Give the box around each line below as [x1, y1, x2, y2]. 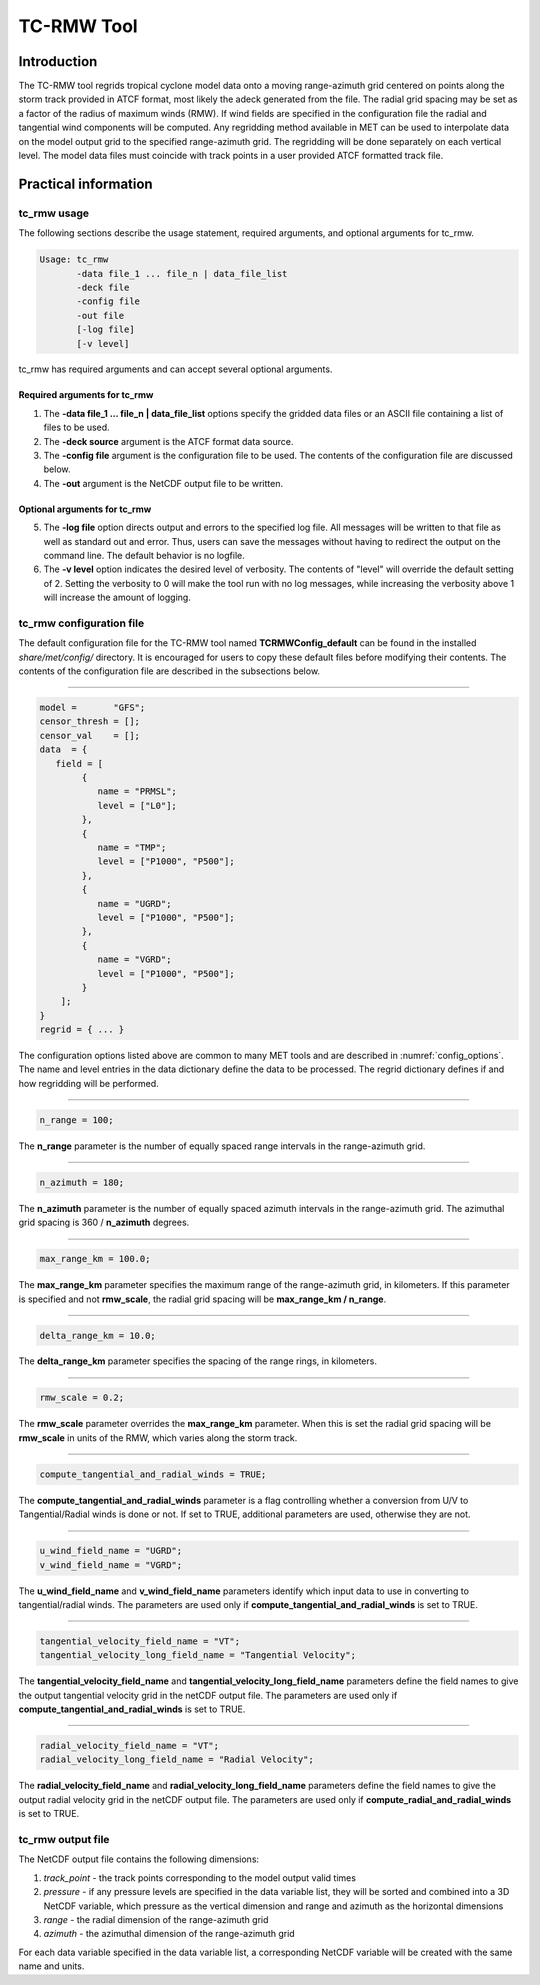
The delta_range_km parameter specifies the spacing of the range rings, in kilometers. [18, 1355, 377, 1367]
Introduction [18, 53, 98, 70]
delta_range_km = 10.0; [39, 1330, 157, 1341]
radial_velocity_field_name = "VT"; [39, 1740, 220, 1752]
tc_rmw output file [18, 1833, 110, 1846]
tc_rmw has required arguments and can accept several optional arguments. [18, 363, 333, 375]
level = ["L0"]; [97, 800, 177, 811]
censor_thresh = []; [39, 716, 140, 727]
